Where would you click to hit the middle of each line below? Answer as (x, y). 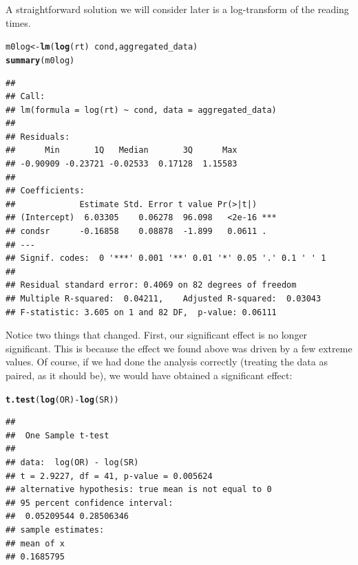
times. (18, 22)
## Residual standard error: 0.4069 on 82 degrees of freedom (151, 285)
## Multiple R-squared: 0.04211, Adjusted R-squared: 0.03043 (164, 299)
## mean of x (35, 543)
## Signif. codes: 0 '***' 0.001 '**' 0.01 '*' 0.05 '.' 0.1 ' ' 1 (166, 258)
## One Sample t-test (57, 435)
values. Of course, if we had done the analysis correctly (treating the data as (167, 362)
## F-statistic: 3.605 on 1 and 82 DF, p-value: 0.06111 (141, 312)
